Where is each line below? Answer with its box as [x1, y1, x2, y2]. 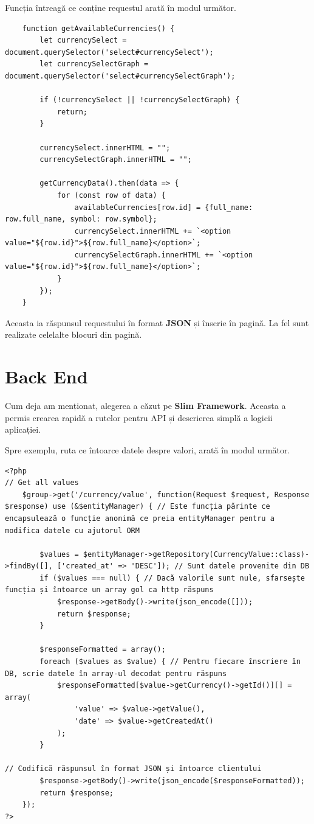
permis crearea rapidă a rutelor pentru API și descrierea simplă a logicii [5, 411, 273, 424]
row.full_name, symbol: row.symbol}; [5, 215, 157, 224]
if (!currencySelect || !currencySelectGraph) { [39, 96, 240, 105]
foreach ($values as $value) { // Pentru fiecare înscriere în [39, 657, 301, 666]
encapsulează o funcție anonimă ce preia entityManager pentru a [5, 514, 275, 523]
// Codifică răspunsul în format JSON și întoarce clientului [5, 764, 262, 773]
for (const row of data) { [56, 190, 166, 200]
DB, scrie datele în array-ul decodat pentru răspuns [5, 669, 227, 678]
